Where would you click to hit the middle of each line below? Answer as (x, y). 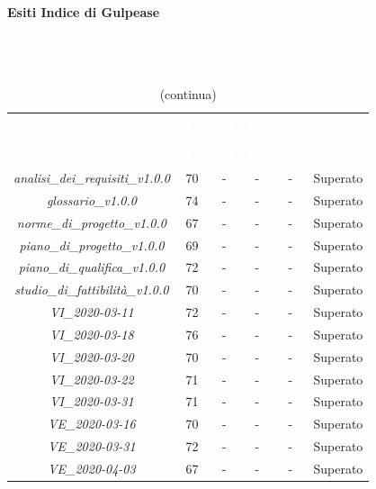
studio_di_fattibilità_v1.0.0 (92, 290)
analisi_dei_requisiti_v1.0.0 (92, 178)
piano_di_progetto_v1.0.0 (92, 244)
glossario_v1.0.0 (91, 199)
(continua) (188, 93)
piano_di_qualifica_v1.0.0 (92, 267)
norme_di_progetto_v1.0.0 (91, 222)
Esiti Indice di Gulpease (84, 11)
